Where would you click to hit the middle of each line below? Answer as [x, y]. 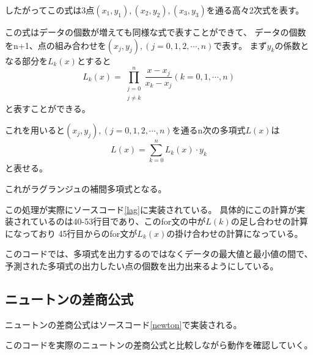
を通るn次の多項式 [209, 130]
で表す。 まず [240, 45]
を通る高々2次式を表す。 [255, 10]
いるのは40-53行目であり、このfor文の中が [122, 221]
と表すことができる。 [48, 108]
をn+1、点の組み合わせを [56, 45]
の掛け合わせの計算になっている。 [235, 233]
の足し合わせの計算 [269, 221]
